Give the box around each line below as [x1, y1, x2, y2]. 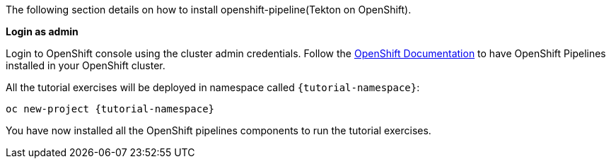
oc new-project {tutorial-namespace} [6, 103, 215, 115]
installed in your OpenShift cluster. [6, 59, 165, 71]
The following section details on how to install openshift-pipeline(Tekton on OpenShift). [6, 4, 412, 16]
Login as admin [6, 25, 78, 37]
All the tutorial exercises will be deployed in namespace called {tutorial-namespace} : [6, 81, 420, 93]
